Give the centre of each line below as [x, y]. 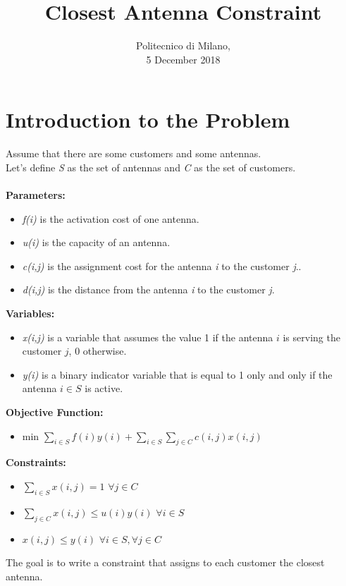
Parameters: [36, 195]
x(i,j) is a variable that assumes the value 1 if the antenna [148, 337]
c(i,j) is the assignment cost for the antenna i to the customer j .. [162, 265]
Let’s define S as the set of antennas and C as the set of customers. [151, 167]
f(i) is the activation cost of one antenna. [111, 218]
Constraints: [36, 462]
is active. [104, 388]
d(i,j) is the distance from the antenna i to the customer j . [148, 289]
